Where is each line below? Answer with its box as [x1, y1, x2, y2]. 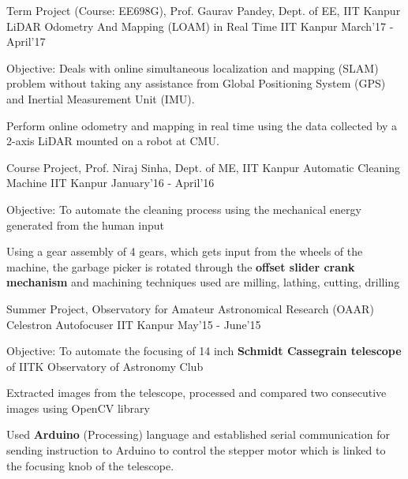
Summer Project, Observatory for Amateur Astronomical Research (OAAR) [6, 300, 374, 316]
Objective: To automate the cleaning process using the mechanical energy [6, 200, 361, 217]
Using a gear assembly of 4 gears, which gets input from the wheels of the [6, 243, 363, 260]
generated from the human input [6, 216, 164, 233]
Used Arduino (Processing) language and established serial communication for [6, 426, 390, 443]
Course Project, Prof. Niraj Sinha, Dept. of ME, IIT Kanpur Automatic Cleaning [6, 159, 400, 175]
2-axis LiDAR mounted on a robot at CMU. [6, 133, 219, 149]
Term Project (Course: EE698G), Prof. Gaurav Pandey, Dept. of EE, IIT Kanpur [6, 2, 401, 18]
